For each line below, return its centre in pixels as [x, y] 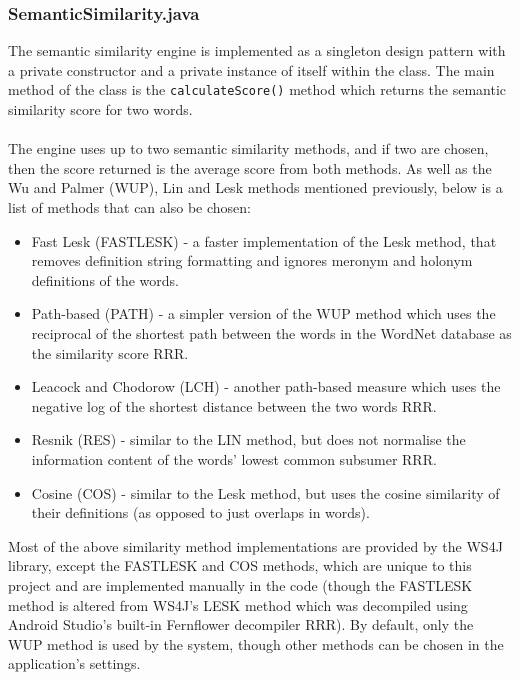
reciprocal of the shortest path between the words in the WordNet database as [271, 333]
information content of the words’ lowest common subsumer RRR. [234, 458]
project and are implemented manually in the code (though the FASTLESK [240, 584]
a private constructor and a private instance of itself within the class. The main [251, 69]
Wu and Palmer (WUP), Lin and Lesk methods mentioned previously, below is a [255, 187]
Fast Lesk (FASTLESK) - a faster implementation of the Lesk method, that [264, 240]
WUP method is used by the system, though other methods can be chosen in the [256, 643]
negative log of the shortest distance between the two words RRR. [234, 405]
